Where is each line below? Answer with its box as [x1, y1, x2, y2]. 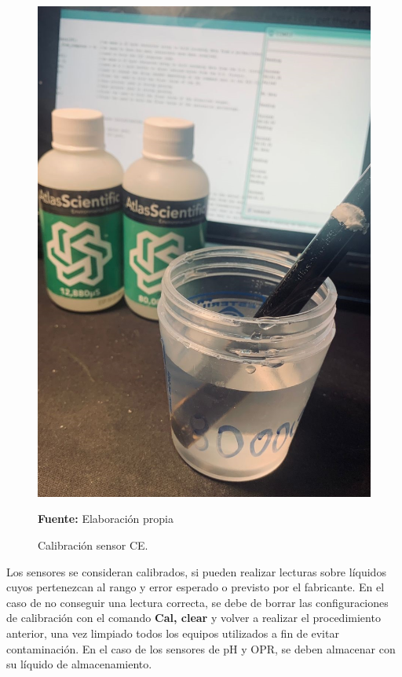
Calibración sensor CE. [38, 537, 148, 553]
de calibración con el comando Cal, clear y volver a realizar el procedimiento [6, 609, 381, 626]
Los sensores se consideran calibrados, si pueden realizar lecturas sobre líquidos [6, 563, 386, 579]
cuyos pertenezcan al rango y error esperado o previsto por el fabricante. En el [6, 579, 385, 595]
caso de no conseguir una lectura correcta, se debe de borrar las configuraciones [6, 594, 389, 610]
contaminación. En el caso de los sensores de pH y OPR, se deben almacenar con [6, 640, 396, 657]
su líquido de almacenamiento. [6, 656, 152, 672]
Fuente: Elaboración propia [38, 510, 174, 527]
